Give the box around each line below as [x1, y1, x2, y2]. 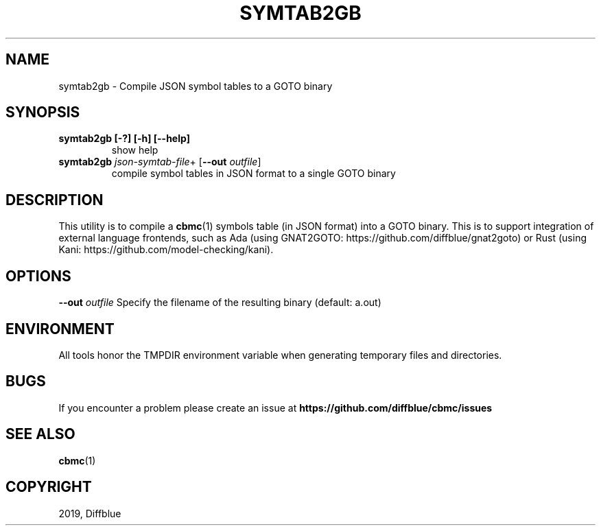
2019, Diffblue [58, 507, 121, 519]
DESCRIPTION [5, 191, 104, 209]
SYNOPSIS [5, 104, 80, 121]
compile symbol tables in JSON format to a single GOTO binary [111, 167, 396, 180]
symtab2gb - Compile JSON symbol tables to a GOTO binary [58, 80, 333, 92]
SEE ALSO [5, 425, 75, 443]
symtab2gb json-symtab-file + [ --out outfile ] [58, 156, 261, 168]
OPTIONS [5, 267, 71, 285]
